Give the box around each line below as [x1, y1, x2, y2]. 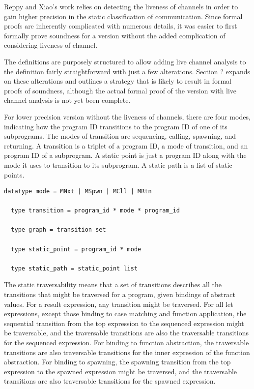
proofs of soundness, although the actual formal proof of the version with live [4, 85, 237, 95]
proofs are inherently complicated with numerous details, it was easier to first [4, 21, 237, 31]
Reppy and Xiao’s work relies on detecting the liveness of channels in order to [4, 1, 238, 11]
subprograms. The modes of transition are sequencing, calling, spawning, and [4, 131, 236, 141]
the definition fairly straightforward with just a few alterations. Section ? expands [4, 66, 251, 76]
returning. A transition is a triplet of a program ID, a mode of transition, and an [4, 140, 248, 150]
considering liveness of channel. [4, 40, 98, 50]
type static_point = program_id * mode [11, 245, 141, 253]
